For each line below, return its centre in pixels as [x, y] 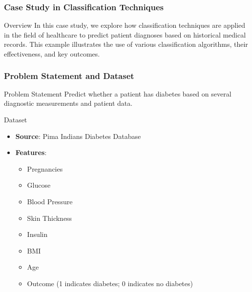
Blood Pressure [50, 201]
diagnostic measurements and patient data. [68, 103]
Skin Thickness [50, 218]
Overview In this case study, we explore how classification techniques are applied [125, 25]
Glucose [39, 185]
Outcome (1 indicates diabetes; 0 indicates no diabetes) [110, 283]
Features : [31, 152]
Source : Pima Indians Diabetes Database [78, 136]
